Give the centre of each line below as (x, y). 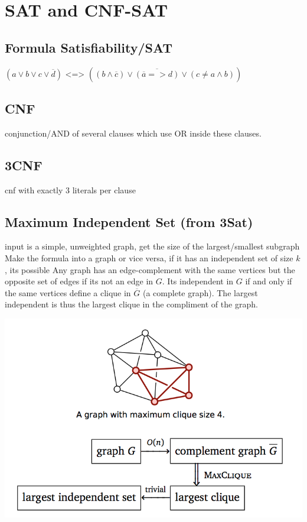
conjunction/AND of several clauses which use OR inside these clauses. (133, 133)
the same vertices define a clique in (68, 292)
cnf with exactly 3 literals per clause (70, 189)
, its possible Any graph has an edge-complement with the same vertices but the (150, 269)
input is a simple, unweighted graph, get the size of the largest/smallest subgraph (152, 246)
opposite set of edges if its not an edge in (79, 281)
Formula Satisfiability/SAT (89, 47)
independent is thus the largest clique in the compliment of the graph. (131, 304)
